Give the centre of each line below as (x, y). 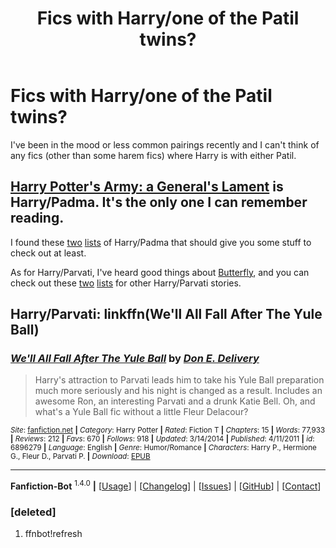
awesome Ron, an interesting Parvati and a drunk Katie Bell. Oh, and (175, 401)
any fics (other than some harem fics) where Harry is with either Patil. (153, 155)
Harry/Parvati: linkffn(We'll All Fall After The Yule (166, 314)
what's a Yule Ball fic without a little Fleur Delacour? (141, 412)
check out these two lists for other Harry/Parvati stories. (126, 283)
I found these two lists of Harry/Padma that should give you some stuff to (161, 242)
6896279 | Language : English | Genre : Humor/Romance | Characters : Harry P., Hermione (163, 448)
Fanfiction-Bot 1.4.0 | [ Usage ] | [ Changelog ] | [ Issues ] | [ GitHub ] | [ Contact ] (166, 485)
